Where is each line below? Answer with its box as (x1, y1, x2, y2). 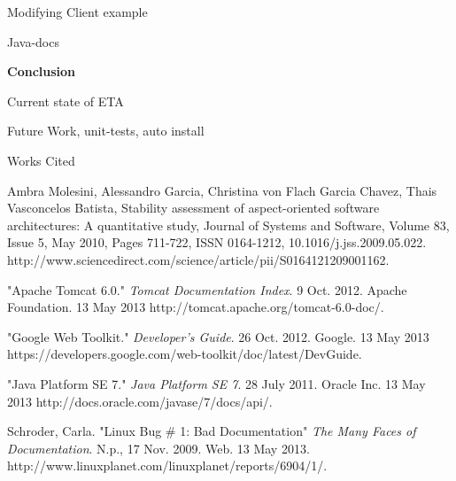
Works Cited (7, 151, 75, 169)
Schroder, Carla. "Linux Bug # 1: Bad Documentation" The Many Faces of (7, 422, 416, 440)
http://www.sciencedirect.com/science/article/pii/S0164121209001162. (7, 250, 390, 268)
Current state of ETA (7, 91, 124, 110)
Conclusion (7, 62, 76, 81)
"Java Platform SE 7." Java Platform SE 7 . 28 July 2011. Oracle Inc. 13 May (7, 374, 426, 392)
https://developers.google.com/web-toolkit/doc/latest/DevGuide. (7, 345, 362, 363)
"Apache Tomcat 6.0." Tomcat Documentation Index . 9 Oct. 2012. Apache (7, 280, 407, 299)
